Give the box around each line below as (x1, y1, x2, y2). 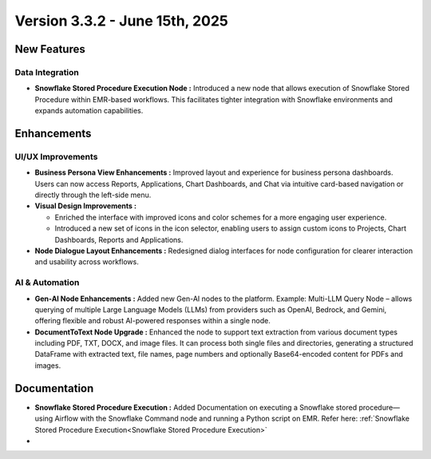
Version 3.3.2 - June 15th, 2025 (14, 12, 229, 30)
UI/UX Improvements (14, 151, 98, 162)
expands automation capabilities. (34, 106, 144, 116)
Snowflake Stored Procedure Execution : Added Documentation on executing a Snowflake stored (34, 402, 358, 412)
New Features (14, 42, 85, 56)
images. (34, 360, 61, 370)
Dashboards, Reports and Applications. (54, 235, 184, 244)
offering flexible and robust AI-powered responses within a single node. (34, 316, 271, 326)
